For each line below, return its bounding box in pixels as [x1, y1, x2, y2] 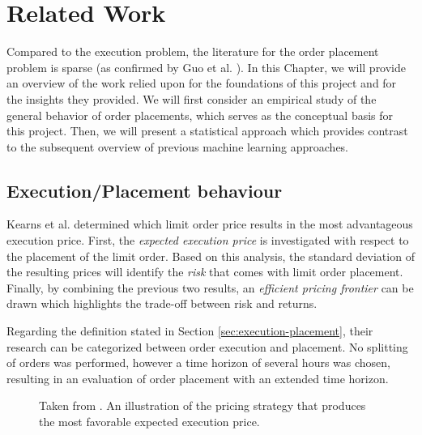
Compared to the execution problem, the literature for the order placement [6, 43, 379, 60]
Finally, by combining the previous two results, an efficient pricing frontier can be [6, 279, 414, 296]
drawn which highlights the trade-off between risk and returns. [6, 295, 318, 312]
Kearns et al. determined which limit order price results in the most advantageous [6, 215, 413, 232]
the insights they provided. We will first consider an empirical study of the [6, 90, 377, 107]
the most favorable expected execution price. [39, 413, 260, 430]
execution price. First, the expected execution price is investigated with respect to [6, 232, 409, 249]
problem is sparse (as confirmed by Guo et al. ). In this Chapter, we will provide [6, 58, 407, 75]
